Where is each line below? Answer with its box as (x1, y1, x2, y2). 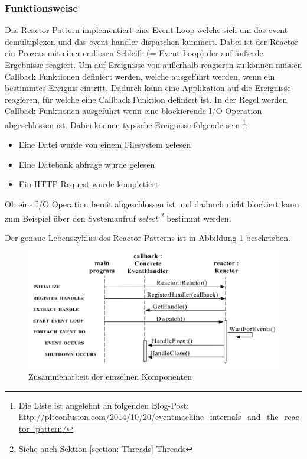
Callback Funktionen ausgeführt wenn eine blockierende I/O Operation (5, 105, 262, 117)
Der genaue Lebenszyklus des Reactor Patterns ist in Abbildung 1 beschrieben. (5, 231, 291, 243)
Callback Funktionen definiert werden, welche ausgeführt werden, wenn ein (5, 70, 275, 82)
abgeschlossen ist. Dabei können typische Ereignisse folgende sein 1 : (5, 116, 249, 131)
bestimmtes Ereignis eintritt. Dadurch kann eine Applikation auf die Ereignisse (5, 82, 291, 94)
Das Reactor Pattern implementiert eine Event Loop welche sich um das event (5, 24, 288, 36)
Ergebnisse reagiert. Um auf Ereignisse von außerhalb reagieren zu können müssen (5, 58, 302, 70)
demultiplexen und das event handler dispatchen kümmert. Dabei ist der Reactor (5, 35, 298, 47)
